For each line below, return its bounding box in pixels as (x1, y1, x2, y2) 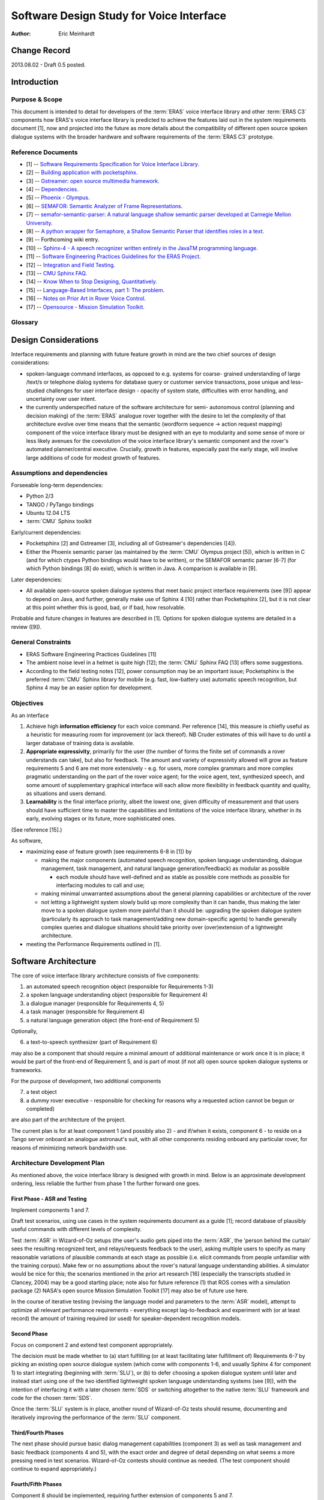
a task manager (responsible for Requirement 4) (26, 1008, 145, 1015)
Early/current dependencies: (11, 529, 82, 536)
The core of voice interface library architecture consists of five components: (11, 972, 200, 979)
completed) (26, 1105, 55, 1112)
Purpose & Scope (11, 95, 62, 104)
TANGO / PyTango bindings (26, 501, 94, 508)
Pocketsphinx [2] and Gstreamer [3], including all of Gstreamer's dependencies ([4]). (26, 540, 237, 547)
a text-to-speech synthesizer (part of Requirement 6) (26, 1039, 158, 1046)
